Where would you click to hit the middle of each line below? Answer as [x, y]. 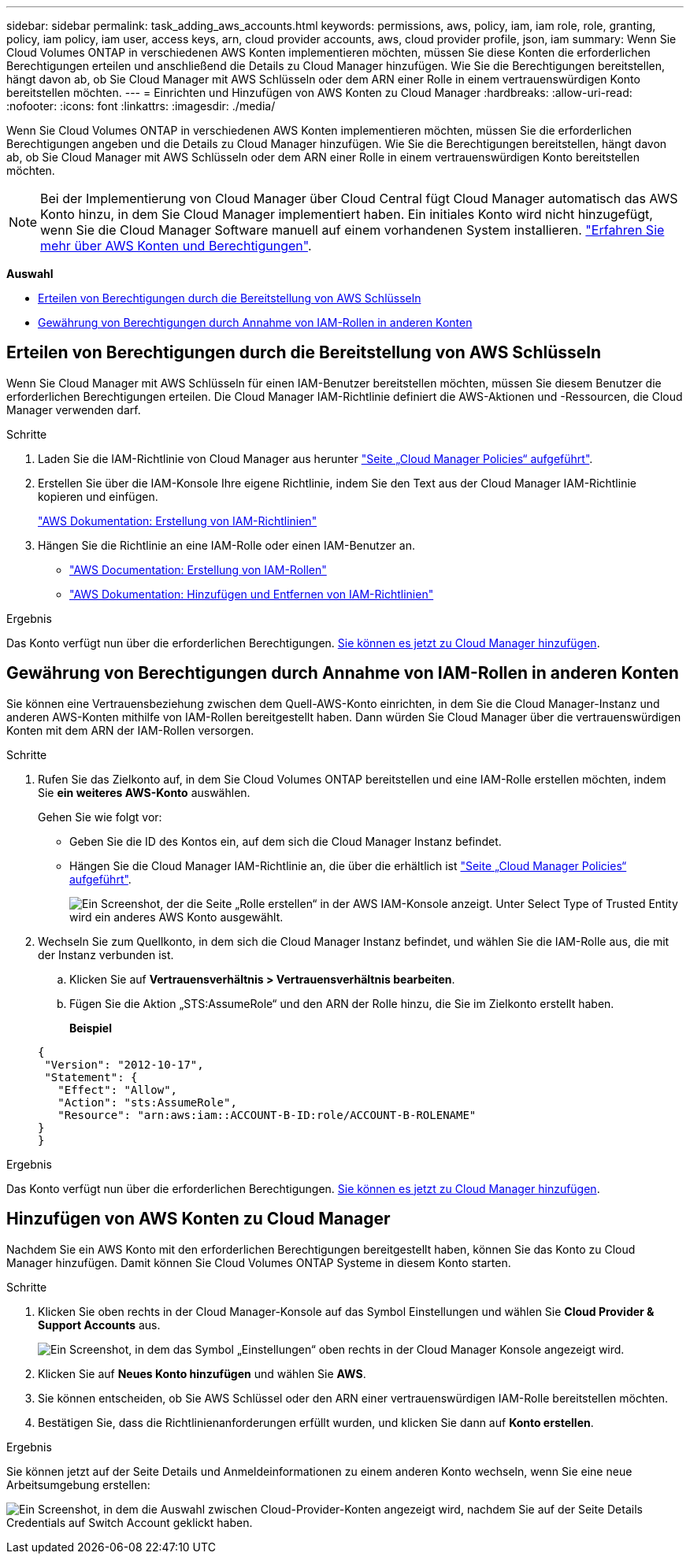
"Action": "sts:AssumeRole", [147, 1102]
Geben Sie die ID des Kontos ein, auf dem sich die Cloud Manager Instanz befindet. [286, 841]
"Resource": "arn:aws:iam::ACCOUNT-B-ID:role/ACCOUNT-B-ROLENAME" [267, 1115]
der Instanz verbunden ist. [106, 954]
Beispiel [91, 1028]
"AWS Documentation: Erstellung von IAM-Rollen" [198, 569]
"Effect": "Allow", [118, 1089]
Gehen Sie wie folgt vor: [100, 817]
